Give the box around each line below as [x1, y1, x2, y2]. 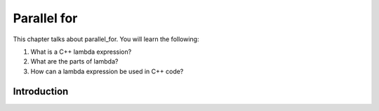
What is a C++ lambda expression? [30, 47, 132, 56]
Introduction [13, 85, 69, 97]
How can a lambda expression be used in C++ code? [30, 67, 184, 75]
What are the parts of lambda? [30, 57, 119, 66]
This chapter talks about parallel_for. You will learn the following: [13, 35, 199, 43]
